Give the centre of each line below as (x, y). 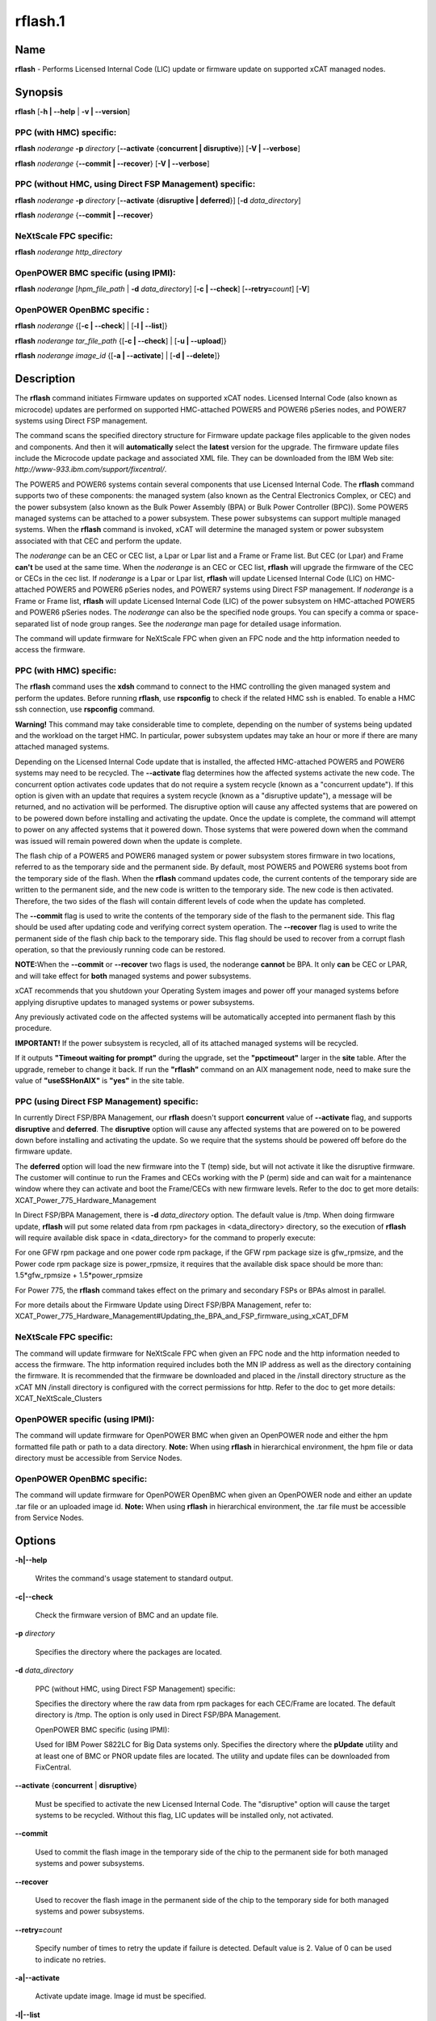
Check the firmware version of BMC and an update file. (127, 1615)
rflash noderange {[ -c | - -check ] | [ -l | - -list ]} (91, 326)
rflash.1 (40, 21)
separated (32, 623)
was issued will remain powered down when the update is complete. (128, 841)
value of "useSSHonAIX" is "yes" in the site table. (100, 1080)
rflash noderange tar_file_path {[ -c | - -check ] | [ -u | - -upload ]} (121, 340)
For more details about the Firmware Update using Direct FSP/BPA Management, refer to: (163, 1305)
